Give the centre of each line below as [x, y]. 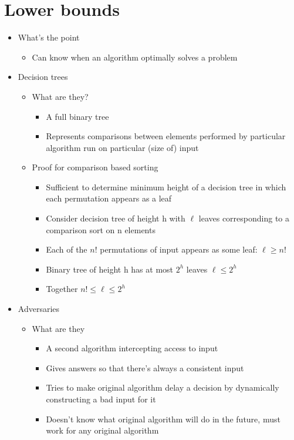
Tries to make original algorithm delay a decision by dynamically [163, 387]
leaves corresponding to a [244, 218]
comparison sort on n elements [101, 229]
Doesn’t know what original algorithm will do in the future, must [163, 419]
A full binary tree [77, 116]
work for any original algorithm [102, 430]
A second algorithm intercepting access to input [132, 348]
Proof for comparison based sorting [95, 167]
